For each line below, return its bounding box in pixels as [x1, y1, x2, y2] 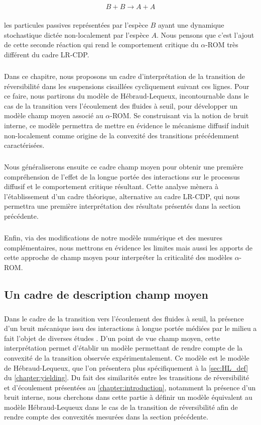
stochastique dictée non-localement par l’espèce [4, 29, 149, 40]
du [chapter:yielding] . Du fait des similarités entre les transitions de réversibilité [4, 372, 249, 383]
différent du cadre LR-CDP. [4, 49, 89, 59]
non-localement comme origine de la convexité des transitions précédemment [4, 130, 239, 140]
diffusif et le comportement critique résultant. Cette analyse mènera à [4, 181, 218, 192]
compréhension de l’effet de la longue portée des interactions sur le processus [4, 171, 240, 182]
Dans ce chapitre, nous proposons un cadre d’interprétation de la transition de [4, 70, 245, 81]
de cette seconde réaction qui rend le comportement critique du [4, 39, 199, 50]
